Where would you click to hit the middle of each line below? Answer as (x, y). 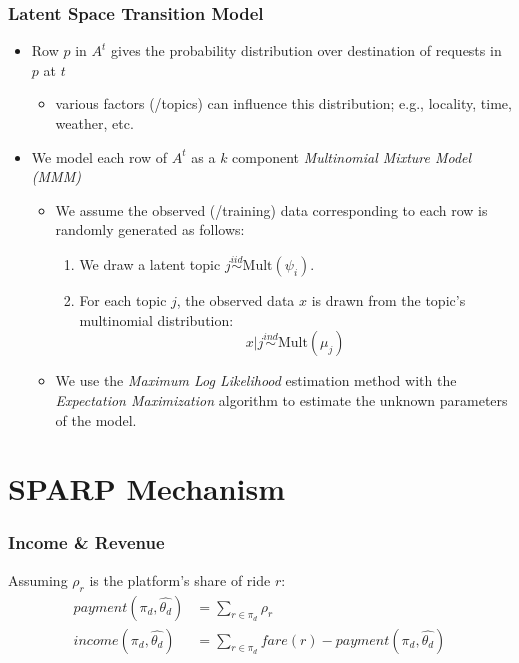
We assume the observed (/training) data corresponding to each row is (271, 209)
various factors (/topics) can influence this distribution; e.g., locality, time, (283, 103)
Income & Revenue (86, 542)
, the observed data (235, 300)
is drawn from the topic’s (388, 300)
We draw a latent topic (150, 264)
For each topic (123, 300)
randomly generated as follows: (150, 229)
